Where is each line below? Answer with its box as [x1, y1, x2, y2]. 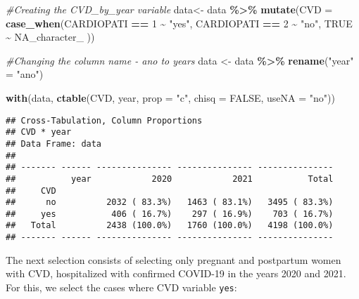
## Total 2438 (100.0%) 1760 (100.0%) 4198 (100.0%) [6, 220, 334, 231]
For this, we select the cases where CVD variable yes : [6, 279, 237, 294]
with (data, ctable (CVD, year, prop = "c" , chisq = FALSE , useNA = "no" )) [6, 90, 335, 105]
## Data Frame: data [6, 138, 102, 149]
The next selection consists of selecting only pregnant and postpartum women [6, 252, 341, 267]
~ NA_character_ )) [6, 29, 95, 44]
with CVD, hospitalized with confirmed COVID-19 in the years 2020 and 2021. [6, 266, 346, 281]
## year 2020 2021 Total [6, 173, 334, 184]
